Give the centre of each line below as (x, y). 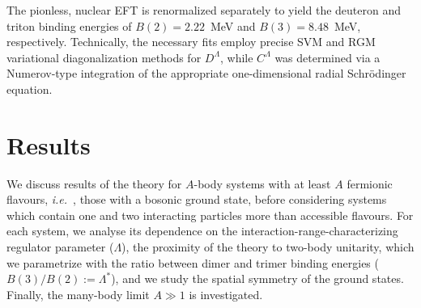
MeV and (233, 25)
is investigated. (226, 294)
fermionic (370, 183)
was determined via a (327, 57)
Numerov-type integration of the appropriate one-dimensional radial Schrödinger (206, 73)
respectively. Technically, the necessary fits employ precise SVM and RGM (191, 42)
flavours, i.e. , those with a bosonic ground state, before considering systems (197, 199)
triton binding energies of (69, 25)
